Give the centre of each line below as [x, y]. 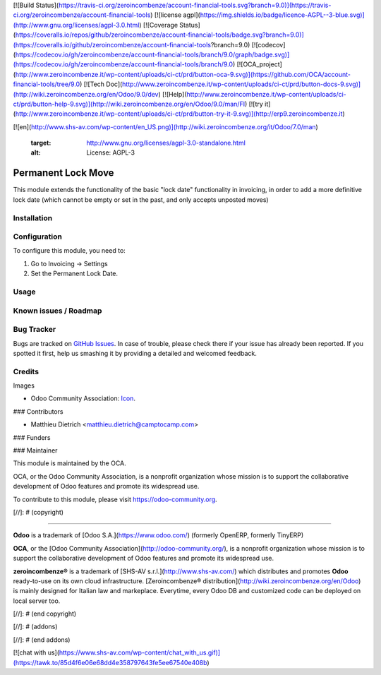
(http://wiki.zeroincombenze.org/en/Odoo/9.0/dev [86, 94]
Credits [26, 371]
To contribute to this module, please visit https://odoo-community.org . [115, 499]
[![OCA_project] [259, 64]
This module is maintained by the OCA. [69, 463]
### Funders [32, 437]
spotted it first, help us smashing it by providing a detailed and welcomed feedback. [135, 353]
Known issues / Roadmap [58, 311]
